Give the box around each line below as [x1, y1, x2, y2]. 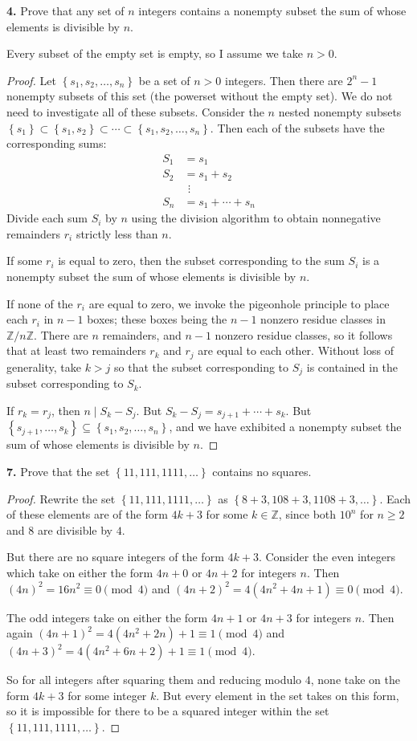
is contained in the [306, 358, 399, 375]
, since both [278, 506, 337, 523]
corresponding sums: [6, 135, 107, 152]
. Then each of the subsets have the [210, 119, 385, 136]
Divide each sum [6, 210, 88, 226]
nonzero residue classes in [260, 311, 386, 328]
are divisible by [37, 521, 112, 538]
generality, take [6, 358, 81, 375]
